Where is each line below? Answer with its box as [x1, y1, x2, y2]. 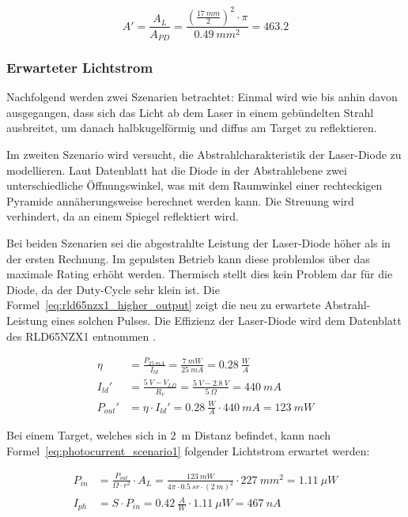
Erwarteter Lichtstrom [6, 57, 153, 77]
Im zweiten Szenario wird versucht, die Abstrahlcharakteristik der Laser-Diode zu [6, 145, 402, 162]
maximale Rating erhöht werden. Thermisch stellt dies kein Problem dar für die [6, 266, 393, 282]
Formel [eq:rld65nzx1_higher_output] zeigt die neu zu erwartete [6, 296, 321, 313]
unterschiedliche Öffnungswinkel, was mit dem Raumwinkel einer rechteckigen [6, 177, 383, 194]
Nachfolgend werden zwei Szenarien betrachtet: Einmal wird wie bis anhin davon [6, 89, 398, 105]
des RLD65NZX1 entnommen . [6, 327, 156, 344]
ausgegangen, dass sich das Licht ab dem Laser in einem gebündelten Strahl [6, 104, 374, 120]
